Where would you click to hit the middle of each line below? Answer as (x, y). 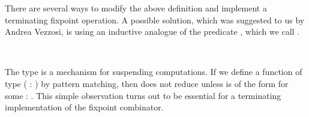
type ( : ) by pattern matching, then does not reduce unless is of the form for (147, 83)
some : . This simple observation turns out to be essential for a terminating (143, 95)
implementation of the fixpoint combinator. (84, 107)
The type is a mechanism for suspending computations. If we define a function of (154, 72)
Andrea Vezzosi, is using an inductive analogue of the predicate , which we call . (152, 31)
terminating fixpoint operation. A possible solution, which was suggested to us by (155, 19)
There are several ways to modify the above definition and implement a (136, 8)
